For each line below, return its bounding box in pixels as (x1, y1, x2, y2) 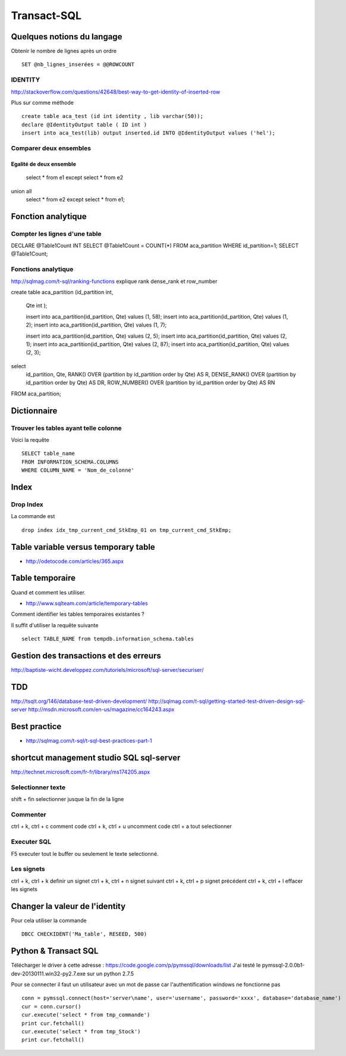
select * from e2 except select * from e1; (26, 195, 125, 203)
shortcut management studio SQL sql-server (11, 753, 181, 763)
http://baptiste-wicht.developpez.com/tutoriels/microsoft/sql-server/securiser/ (11, 666, 205, 674)
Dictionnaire (11, 406, 58, 416)
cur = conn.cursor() (21, 1003, 81, 1010)
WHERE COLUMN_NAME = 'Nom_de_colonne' (21, 467, 135, 474)
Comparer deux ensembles (11, 144, 92, 152)
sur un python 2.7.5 (87, 970, 134, 977)
